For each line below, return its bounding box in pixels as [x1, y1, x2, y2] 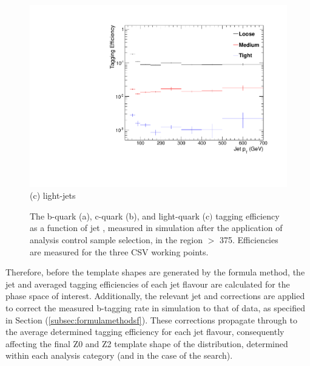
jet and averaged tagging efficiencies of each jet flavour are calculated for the [5, 277, 290, 290]
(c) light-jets [30, 189, 76, 202]
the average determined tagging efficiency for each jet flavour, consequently [5, 325, 285, 338]
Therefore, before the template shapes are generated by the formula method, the [5, 266, 305, 278]
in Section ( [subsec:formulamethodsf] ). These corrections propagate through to [5, 313, 297, 326]
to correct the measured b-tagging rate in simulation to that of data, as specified [5, 302, 305, 314]
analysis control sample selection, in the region [30, 233, 203, 246]
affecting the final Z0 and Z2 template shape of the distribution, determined [5, 337, 288, 350]
